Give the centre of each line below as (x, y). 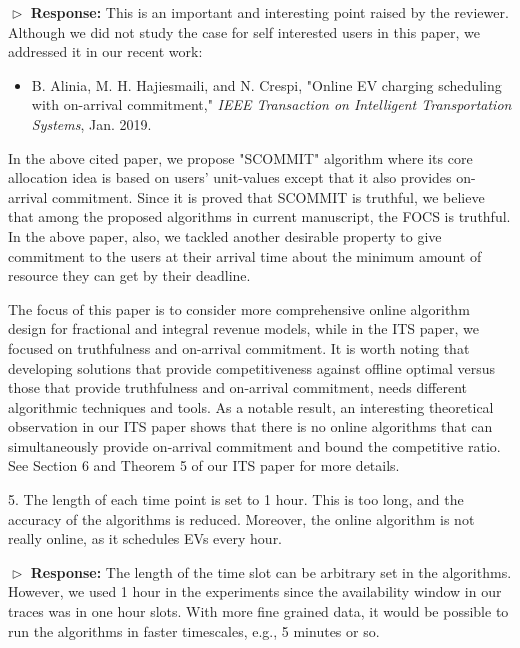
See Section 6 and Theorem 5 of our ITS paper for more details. (204, 465)
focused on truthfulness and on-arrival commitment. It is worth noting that (239, 347)
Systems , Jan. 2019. (91, 123)
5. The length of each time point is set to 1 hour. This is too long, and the (236, 499)
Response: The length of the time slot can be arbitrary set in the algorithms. (271, 571)
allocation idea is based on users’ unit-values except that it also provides (230, 177)
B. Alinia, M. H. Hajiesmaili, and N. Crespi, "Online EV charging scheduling (266, 84)
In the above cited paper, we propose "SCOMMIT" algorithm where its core (240, 157)
